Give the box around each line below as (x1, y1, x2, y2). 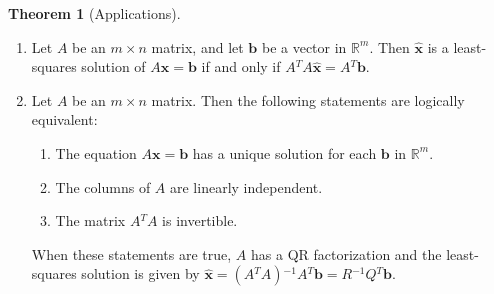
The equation (55, 142, 137, 163)
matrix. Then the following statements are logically (151, 89, 465, 110)
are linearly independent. (169, 176, 323, 197)
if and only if (201, 56, 281, 77)
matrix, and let (151, 36, 244, 57)
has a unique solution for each (192, 142, 377, 163)
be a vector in (261, 36, 347, 57)
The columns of (55, 176, 151, 197)
